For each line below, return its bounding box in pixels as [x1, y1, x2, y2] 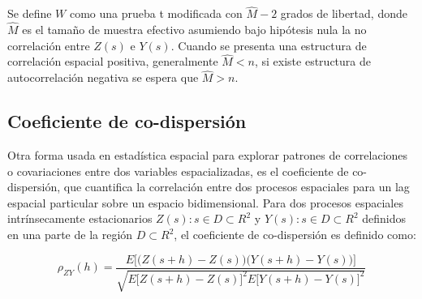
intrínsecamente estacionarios [7, 210, 153, 227]
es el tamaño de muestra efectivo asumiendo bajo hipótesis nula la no [22, 21, 367, 38]
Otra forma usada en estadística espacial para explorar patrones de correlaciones [7, 147, 408, 164]
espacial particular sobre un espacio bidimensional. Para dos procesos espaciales [7, 194, 403, 211]
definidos [362, 210, 406, 227]
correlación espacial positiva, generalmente [7, 53, 218, 70]
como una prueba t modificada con [69, 5, 243, 22]
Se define [7, 5, 52, 22]
